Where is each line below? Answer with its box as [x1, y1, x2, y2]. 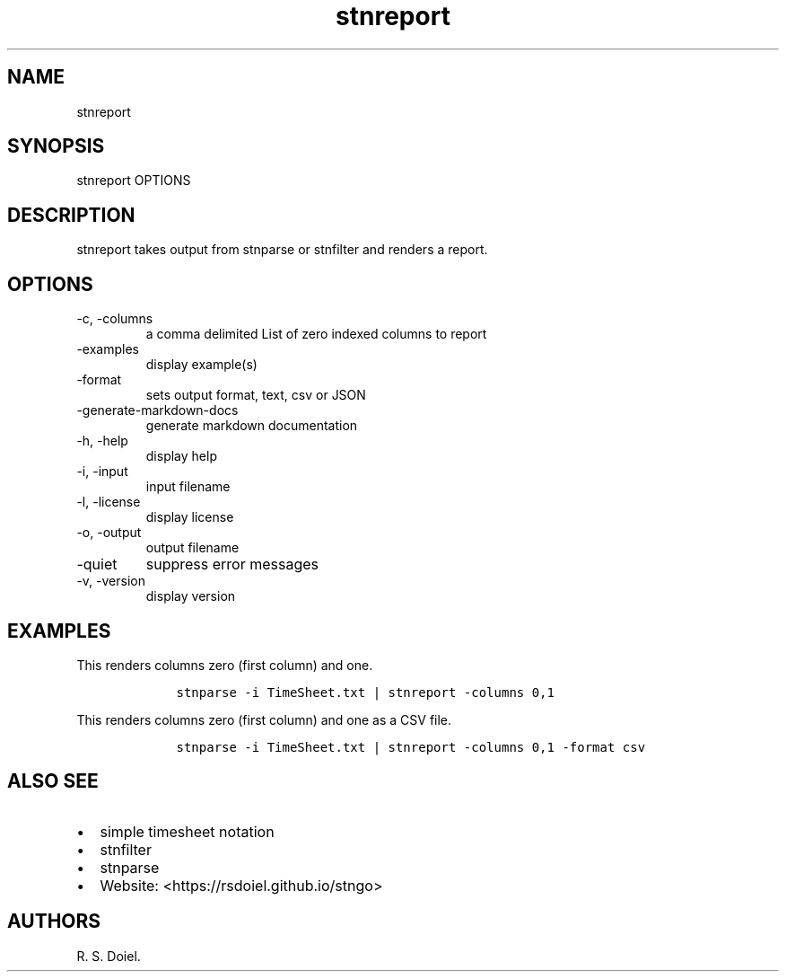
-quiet [76, 555, 118, 574]
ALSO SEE [7, 770, 99, 793]
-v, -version [76, 573, 145, 589]
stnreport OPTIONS [76, 172, 191, 189]
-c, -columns [76, 311, 153, 327]
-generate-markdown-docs [76, 402, 239, 419]
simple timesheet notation [100, 822, 275, 841]
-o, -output [76, 525, 142, 541]
